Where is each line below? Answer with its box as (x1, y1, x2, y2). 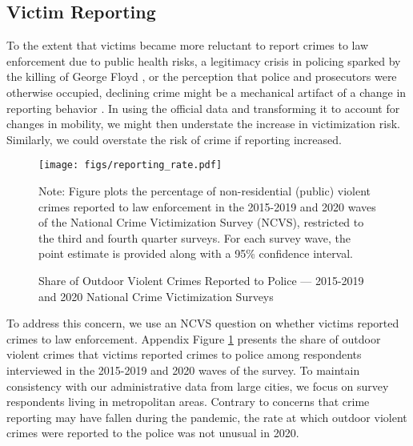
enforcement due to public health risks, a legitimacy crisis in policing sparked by (6, 52, 401, 69)
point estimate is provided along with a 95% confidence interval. (38, 245, 354, 262)
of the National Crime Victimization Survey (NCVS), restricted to (38, 214, 364, 231)
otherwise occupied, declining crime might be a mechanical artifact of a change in (6, 83, 407, 100)
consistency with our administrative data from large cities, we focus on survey (6, 377, 389, 394)
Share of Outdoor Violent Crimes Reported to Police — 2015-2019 (38, 271, 364, 288)
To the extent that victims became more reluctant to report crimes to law (6, 37, 369, 54)
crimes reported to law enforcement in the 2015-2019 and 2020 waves (38, 198, 376, 215)
